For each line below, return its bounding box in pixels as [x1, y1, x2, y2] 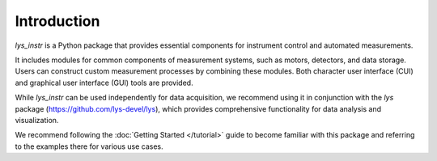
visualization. [15, 115, 59, 125]
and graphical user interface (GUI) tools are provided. [15, 78, 193, 87]
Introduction [15, 12, 100, 30]
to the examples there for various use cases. [15, 142, 163, 151]
